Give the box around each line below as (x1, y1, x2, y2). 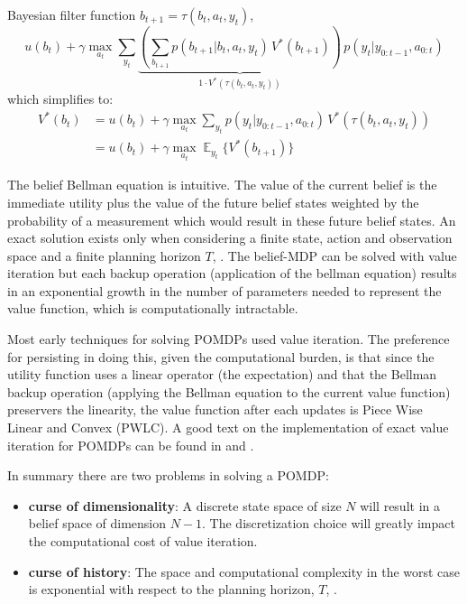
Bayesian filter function (7, 5, 136, 23)
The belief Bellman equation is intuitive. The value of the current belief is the (7, 175, 437, 194)
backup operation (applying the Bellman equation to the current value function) (7, 382, 451, 401)
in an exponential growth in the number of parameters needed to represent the (7, 281, 442, 300)
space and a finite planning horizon (7, 246, 201, 265)
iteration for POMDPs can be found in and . (7, 435, 254, 454)
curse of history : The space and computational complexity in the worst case (28, 562, 461, 581)
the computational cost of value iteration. (28, 532, 258, 551)
